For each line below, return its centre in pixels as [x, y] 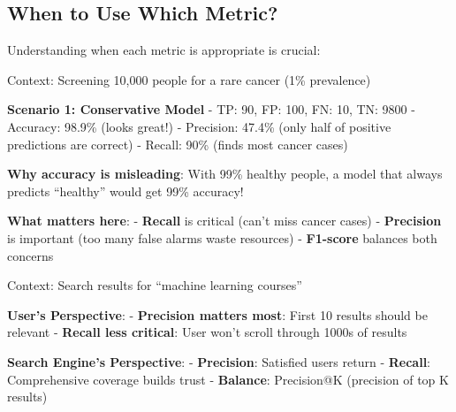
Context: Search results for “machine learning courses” [155, 285]
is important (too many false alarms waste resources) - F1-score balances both [222, 237]
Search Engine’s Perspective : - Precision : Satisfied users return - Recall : [219, 361]
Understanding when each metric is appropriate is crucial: [164, 50]
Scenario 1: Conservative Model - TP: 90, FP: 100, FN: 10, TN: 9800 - [211, 109]
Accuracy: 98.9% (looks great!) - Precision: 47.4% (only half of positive [199, 126]
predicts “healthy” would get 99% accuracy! [125, 191]
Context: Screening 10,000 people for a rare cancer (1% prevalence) [189, 79]
